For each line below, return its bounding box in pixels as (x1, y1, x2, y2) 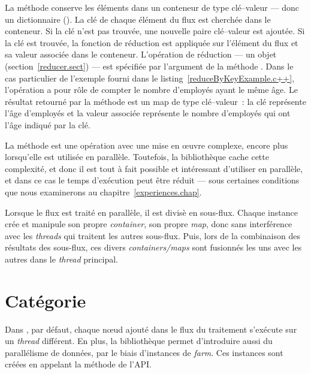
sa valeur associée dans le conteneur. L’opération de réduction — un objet (5, 48, 277, 61)
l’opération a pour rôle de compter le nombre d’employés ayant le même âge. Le (5, 83, 298, 96)
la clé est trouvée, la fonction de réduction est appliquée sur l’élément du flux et (5, 36, 298, 49)
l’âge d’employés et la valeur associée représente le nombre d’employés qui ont (5, 107, 291, 119)
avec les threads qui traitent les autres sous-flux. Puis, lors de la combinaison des (5, 229, 300, 242)
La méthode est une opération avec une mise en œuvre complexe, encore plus (5, 138, 288, 151)
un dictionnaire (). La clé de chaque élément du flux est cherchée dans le (5, 13, 271, 25)
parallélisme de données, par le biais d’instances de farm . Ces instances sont (5, 346, 283, 358)
